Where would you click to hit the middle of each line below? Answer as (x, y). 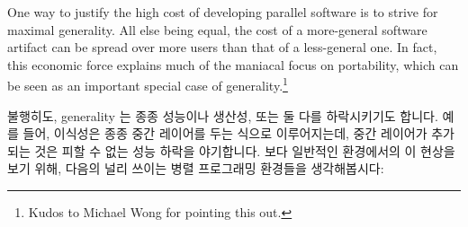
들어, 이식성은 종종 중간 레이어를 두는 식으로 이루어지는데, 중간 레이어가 (225, 133)
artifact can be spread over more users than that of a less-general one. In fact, (222, 47)
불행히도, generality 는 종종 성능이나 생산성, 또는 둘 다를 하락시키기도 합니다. (223, 115)
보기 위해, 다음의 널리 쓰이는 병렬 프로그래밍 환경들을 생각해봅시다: (196, 168)
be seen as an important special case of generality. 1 (148, 84)
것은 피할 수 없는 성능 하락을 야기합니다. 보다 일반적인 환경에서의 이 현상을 (245, 150)
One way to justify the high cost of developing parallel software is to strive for (223, 12)
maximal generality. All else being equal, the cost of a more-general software (217, 29)
